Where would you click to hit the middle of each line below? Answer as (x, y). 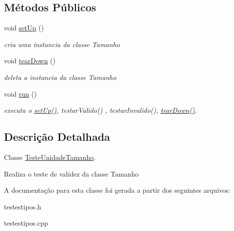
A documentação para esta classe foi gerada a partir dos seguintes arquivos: (117, 190)
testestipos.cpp (26, 223)
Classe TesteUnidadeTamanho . (50, 157)
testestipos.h (23, 206)
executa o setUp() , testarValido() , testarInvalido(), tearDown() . (101, 110)
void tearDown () (30, 61)
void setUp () (24, 28)
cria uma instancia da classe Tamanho (62, 44)
